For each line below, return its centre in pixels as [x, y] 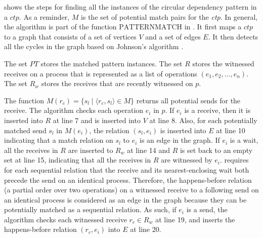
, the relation [109, 130]
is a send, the [207, 209]
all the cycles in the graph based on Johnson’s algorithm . [94, 46]
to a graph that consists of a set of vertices [70, 36]
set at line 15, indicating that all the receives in [78, 160]
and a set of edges [173, 36]
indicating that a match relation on [59, 140]
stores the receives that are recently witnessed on [117, 83]
